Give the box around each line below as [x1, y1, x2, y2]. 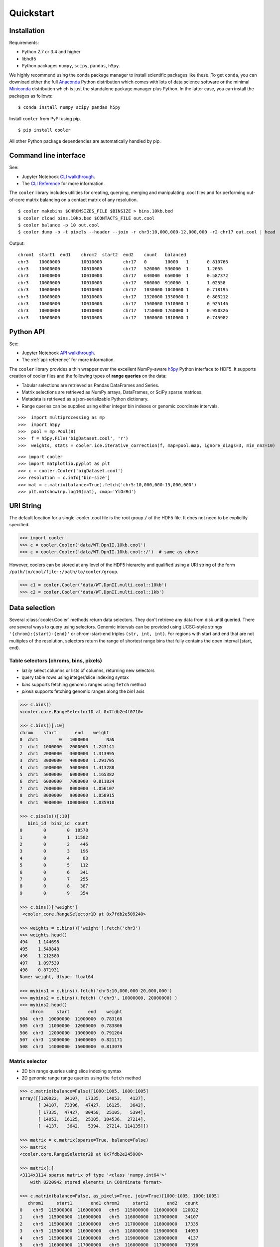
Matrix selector [9, 1057, 47, 1064]
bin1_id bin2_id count [27, 821, 88, 826]
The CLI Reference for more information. [21, 181, 105, 187]
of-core [9, 197, 25, 203]
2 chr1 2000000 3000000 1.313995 [19, 751, 115, 756]
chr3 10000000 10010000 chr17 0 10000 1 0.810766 [18, 259, 229, 264]
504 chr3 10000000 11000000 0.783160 [19, 1016, 123, 1022]
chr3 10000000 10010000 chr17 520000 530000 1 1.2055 [18, 266, 223, 271]
